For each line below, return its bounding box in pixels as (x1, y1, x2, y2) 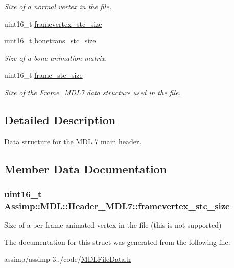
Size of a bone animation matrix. (4, 52, 107, 63)
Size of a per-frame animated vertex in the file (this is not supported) (4, 219, 222, 230)
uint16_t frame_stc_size (4, 70, 83, 80)
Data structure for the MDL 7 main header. (4, 136, 142, 146)
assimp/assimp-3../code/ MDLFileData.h (4, 254, 131, 264)
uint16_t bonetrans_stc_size (4, 35, 96, 46)
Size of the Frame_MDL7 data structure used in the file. (4, 86, 181, 97)
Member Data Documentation (4, 161, 167, 176)
